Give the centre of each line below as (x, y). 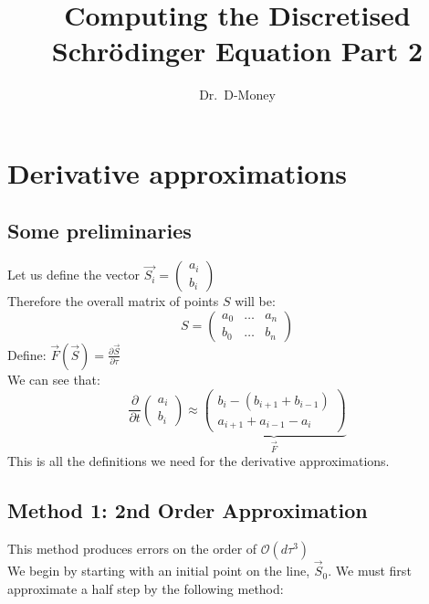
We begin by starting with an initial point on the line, (159, 571)
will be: (255, 301)
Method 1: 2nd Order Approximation (188, 510)
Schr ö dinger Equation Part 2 (237, 51)
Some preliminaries (99, 231)
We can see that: (54, 379)
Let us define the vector (73, 275)
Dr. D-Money (237, 95)
